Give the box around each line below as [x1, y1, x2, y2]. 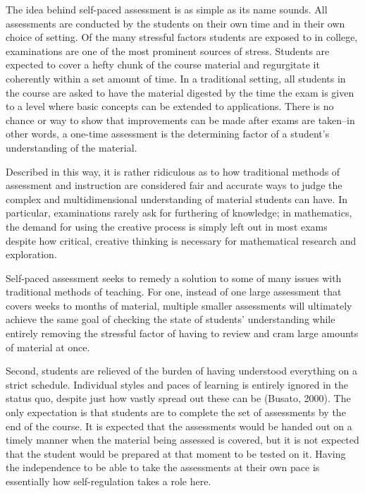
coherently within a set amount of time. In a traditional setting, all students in [6, 71, 346, 85]
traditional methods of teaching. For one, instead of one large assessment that [6, 284, 342, 299]
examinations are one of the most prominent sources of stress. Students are [6, 43, 330, 58]
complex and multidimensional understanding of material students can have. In [6, 191, 347, 206]
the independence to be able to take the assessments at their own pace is [6, 460, 320, 475]
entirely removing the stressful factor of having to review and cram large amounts [6, 326, 359, 341]
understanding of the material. [6, 140, 137, 154]
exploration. [6, 247, 57, 262]
